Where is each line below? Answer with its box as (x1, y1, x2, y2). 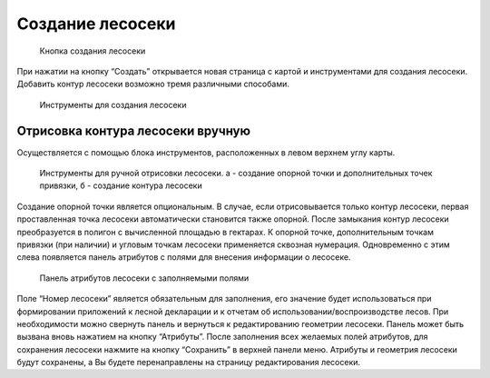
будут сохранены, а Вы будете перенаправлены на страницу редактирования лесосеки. (16, 357, 361, 368)
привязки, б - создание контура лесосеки (39, 180, 203, 191)
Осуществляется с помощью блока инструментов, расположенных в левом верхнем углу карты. (16, 146, 396, 158)
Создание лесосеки (16, 14, 176, 34)
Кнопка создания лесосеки (39, 45, 146, 56)
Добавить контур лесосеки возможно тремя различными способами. (16, 78, 289, 90)
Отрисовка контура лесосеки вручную (16, 123, 251, 138)
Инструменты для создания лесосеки (39, 99, 187, 110)
